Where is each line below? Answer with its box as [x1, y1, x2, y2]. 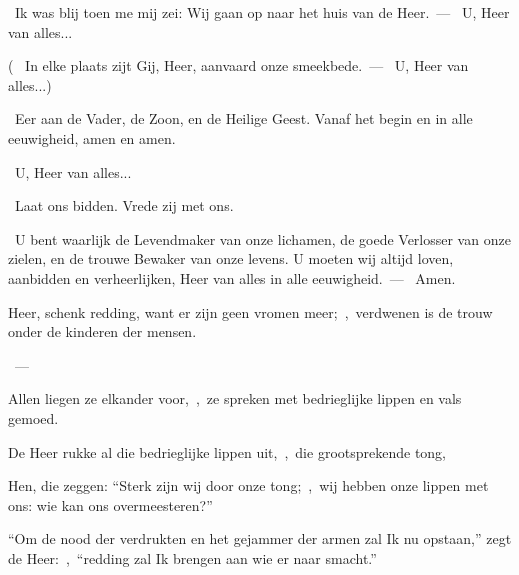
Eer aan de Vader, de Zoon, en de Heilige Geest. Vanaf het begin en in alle [14, 108, 473, 129]
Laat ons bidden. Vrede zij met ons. [14, 195, 234, 216]
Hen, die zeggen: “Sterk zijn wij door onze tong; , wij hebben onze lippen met [8, 475, 489, 496]
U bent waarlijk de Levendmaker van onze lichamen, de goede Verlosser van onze [14, 228, 511, 249]
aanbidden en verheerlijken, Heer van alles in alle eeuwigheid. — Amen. [8, 267, 456, 288]
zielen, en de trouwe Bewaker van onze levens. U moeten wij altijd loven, [8, 248, 454, 269]
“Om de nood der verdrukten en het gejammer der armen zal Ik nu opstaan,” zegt [8, 528, 512, 549]
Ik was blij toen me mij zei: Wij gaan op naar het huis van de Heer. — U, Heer [14, 2, 510, 22]
